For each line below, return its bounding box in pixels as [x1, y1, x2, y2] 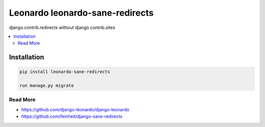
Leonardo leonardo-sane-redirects [9, 7, 154, 18]
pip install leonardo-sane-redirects [19, 69, 110, 75]
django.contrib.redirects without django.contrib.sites [9, 25, 115, 30]
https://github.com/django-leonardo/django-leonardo [21, 106, 130, 112]
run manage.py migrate [19, 83, 74, 88]
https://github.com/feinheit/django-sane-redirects [21, 113, 123, 120]
